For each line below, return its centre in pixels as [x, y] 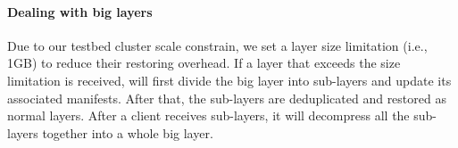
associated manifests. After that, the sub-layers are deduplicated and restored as [227, 98]
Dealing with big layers [80, 11]
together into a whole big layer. [128, 132]
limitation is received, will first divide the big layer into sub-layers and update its [229, 80]
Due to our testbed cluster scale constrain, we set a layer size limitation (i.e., [217, 45]
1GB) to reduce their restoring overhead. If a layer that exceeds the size [204, 63]
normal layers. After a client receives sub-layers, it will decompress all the [208, 115]
